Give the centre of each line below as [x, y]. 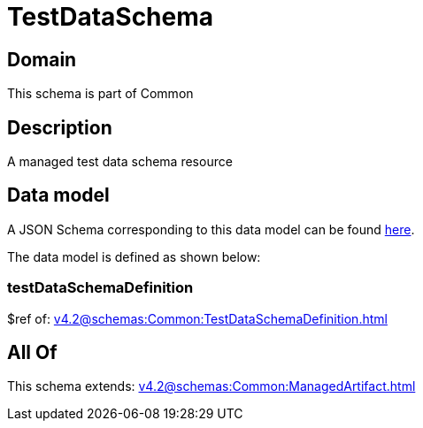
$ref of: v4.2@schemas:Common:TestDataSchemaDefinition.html [197, 318]
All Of [32, 353]
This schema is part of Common [100, 94]
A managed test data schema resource [120, 162]
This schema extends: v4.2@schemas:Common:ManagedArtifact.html [211, 386]
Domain [42, 59]
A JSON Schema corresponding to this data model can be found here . [211, 229]
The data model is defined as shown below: [134, 256]
